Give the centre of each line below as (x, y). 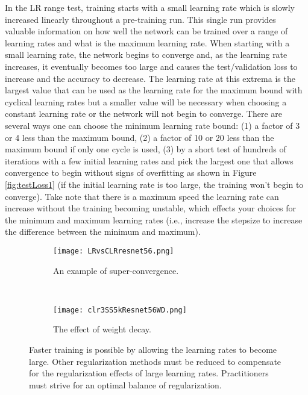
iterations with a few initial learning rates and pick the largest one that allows (149, 160)
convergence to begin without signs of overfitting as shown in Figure (131, 173)
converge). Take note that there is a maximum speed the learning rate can (142, 196)
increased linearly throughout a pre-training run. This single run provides (140, 19)
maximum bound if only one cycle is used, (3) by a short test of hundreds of (146, 149)
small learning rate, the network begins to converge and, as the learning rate (146, 54)
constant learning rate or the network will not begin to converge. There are (143, 114)
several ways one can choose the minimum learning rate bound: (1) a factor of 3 (152, 125)
